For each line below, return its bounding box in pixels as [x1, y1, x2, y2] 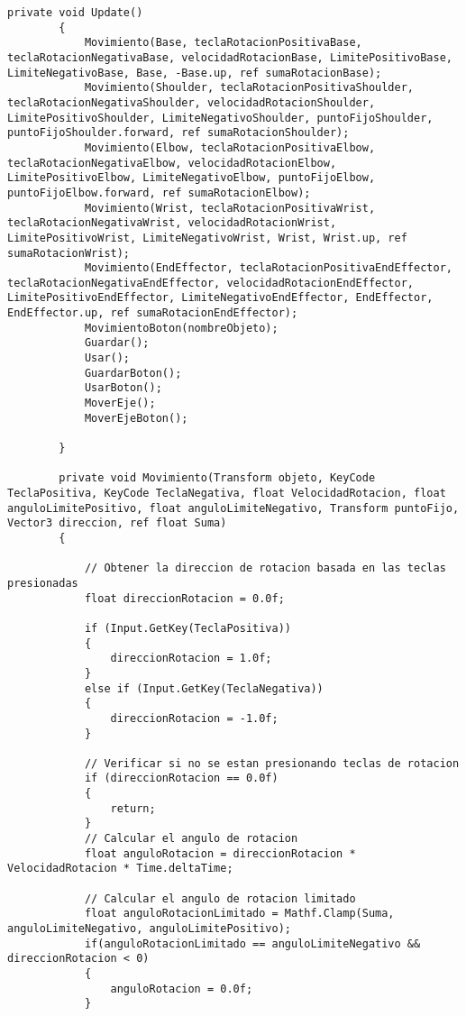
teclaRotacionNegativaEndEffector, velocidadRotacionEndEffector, [7, 276, 415, 289]
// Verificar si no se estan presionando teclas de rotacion [84, 756, 460, 770]
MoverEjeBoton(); [84, 411, 188, 425]
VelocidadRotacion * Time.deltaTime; [7, 862, 233, 875]
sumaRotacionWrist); [7, 246, 131, 260]
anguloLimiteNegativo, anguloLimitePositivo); [7, 922, 291, 936]
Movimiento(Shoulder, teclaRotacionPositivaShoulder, [84, 81, 415, 95]
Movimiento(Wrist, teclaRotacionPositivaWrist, [84, 201, 376, 215]
